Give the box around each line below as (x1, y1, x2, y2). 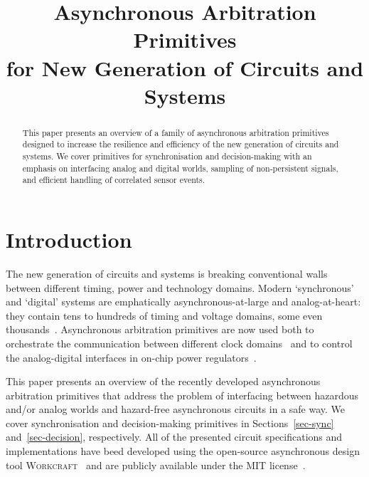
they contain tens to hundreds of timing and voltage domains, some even (6, 308, 323, 323)
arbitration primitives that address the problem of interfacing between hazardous (6, 387, 359, 402)
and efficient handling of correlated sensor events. (22, 174, 205, 186)
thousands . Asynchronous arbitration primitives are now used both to (6, 322, 314, 337)
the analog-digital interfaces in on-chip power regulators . (6, 350, 257, 365)
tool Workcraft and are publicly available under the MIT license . (6, 457, 306, 472)
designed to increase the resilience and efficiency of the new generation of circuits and (22, 138, 339, 150)
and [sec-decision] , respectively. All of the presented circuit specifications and (6, 429, 343, 444)
